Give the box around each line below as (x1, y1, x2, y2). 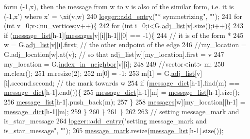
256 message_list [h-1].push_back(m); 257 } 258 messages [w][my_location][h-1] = (4, 96, 246, 106)
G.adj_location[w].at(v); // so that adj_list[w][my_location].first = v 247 (4, 49, 224, 59)
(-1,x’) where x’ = (4, 11, 57, 21)
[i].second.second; (4, 77, 55, 87)
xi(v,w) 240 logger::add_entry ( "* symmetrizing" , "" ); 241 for (63, 11, 242, 21)
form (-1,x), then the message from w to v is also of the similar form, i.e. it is (4, 1, 234, 11)
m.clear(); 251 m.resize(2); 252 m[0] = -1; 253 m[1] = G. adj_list (4, 68, 195, 78)
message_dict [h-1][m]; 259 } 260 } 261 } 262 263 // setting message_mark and (4, 106, 239, 116)
